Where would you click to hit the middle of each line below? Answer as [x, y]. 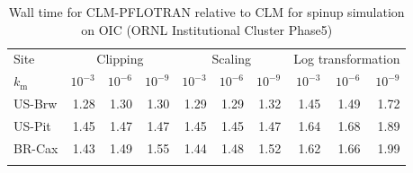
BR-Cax [36, 147]
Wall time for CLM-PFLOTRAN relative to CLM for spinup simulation [206, 12]
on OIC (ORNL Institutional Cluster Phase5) [207, 29]
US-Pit [32, 125]
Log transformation [347, 59]
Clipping [120, 59]
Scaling [232, 59]
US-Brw [36, 104]
